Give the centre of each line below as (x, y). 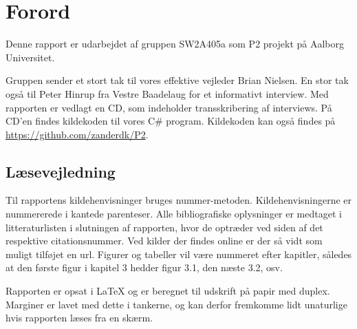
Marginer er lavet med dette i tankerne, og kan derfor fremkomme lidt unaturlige (176, 304)
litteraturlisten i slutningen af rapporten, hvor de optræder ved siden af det (164, 227)
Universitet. (30, 57)
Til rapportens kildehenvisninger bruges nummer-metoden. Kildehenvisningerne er (179, 200)
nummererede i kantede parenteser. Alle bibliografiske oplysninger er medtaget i (174, 214)
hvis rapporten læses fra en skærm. (79, 318)
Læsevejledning (61, 171)
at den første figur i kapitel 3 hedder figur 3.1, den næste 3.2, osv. (144, 267)
